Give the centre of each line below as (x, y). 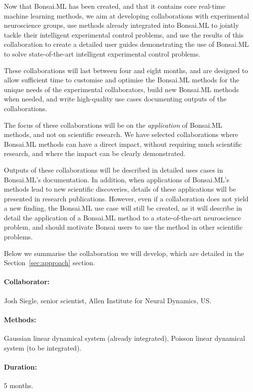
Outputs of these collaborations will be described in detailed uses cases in (114, 169)
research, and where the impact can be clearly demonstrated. (95, 153)
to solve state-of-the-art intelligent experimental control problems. (102, 53)
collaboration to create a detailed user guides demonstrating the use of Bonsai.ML (126, 44)
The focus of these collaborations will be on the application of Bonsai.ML (113, 125)
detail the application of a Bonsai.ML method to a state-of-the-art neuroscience (123, 217)
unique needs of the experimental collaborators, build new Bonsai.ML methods (121, 89)
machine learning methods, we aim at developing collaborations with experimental (126, 15)
